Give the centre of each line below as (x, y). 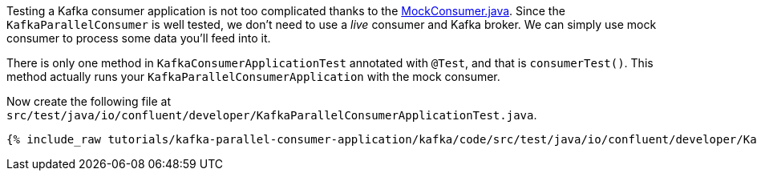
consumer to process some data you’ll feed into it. (139, 38)
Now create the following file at (89, 101)
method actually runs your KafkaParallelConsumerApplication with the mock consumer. (253, 76)
